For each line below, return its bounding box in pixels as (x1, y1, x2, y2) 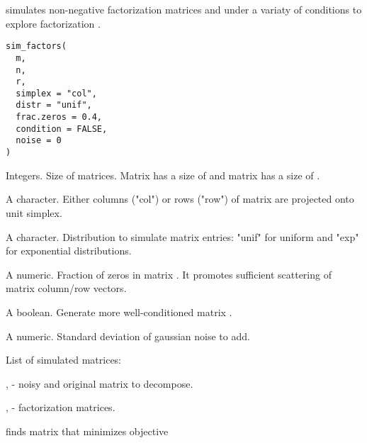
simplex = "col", (16, 88, 97, 99)
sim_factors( (6, 41, 67, 52)
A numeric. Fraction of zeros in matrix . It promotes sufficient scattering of (6, 267, 332, 281)
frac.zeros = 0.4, (16, 112, 103, 123)
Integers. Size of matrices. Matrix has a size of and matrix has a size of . (6, 167, 320, 182)
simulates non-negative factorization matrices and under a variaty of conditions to (6, 2, 362, 16)
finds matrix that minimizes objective (6, 423, 169, 438)
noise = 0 (16, 135, 62, 146)
